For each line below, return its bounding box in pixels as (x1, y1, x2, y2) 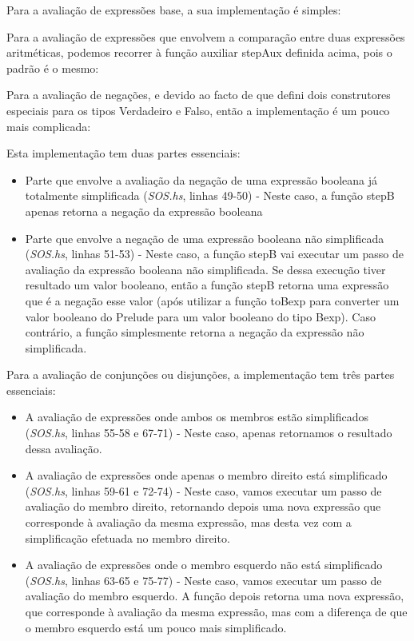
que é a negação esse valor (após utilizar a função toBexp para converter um (25, 292, 400, 309)
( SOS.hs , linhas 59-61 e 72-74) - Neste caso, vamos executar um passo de (25, 482, 382, 499)
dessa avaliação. (25, 440, 102, 456)
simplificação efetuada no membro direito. (25, 529, 230, 546)
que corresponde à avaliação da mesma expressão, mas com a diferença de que (25, 603, 408, 619)
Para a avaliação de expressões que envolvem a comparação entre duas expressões (6, 28, 405, 45)
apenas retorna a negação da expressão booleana (25, 202, 263, 219)
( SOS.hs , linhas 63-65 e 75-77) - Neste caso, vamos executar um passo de (25, 571, 382, 588)
